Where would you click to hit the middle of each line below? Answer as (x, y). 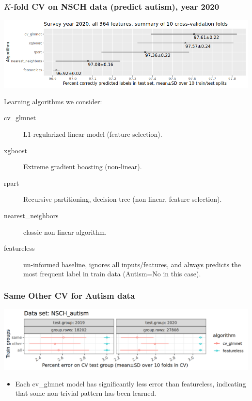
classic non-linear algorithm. (65, 232)
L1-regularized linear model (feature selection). (93, 134)
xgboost (16, 150)
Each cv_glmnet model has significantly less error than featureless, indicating (131, 383)
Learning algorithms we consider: (53, 101)
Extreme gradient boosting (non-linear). (83, 167)
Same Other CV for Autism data (70, 295)
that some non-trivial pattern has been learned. (86, 393)
